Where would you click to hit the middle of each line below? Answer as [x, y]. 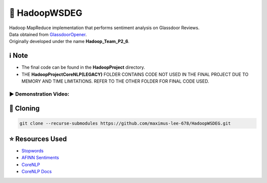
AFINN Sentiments [40, 158]
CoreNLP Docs [37, 172]
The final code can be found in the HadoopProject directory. [83, 67]
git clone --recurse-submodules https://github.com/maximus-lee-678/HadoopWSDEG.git [125, 123]
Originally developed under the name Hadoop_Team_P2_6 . [69, 42]
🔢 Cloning [24, 109]
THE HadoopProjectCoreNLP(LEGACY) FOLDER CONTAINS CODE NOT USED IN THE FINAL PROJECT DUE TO [135, 74]
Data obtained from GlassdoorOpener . [48, 34]
